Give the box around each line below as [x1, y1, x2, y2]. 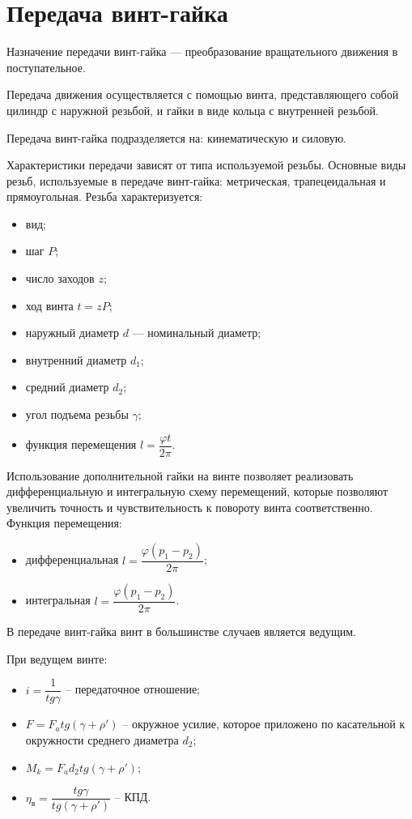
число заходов [25, 270, 95, 287]
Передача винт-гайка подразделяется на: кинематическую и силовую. [6, 129, 346, 146]
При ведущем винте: [6, 650, 108, 667]
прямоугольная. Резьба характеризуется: [6, 188, 203, 205]
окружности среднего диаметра [25, 731, 179, 748]
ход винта [25, 296, 74, 314]
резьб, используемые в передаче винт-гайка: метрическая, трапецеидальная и [6, 172, 386, 189]
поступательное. [6, 58, 86, 75]
